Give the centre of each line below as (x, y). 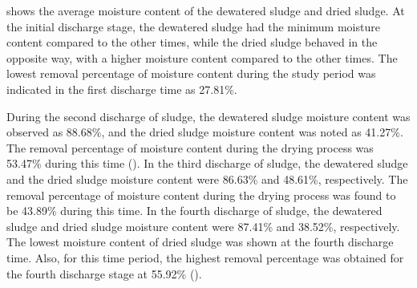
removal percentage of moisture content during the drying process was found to (201, 195)
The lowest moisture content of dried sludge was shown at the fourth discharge (200, 242)
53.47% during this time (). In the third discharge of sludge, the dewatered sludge (207, 163)
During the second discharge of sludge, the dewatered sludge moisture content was (208, 116)
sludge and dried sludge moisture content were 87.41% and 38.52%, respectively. (203, 226)
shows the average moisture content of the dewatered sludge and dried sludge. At (206, 10)
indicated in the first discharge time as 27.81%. (122, 89)
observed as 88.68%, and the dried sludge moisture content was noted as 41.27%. (205, 132)
